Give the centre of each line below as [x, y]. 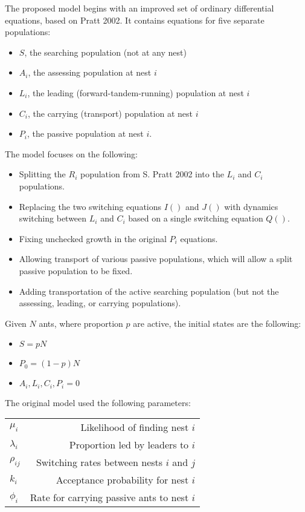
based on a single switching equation [196, 218]
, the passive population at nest [85, 133]
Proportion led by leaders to [129, 445]
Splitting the [42, 174]
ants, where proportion [81, 323]
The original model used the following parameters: [98, 402]
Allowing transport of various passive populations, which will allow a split [156, 259]
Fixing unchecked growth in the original [93, 238]
